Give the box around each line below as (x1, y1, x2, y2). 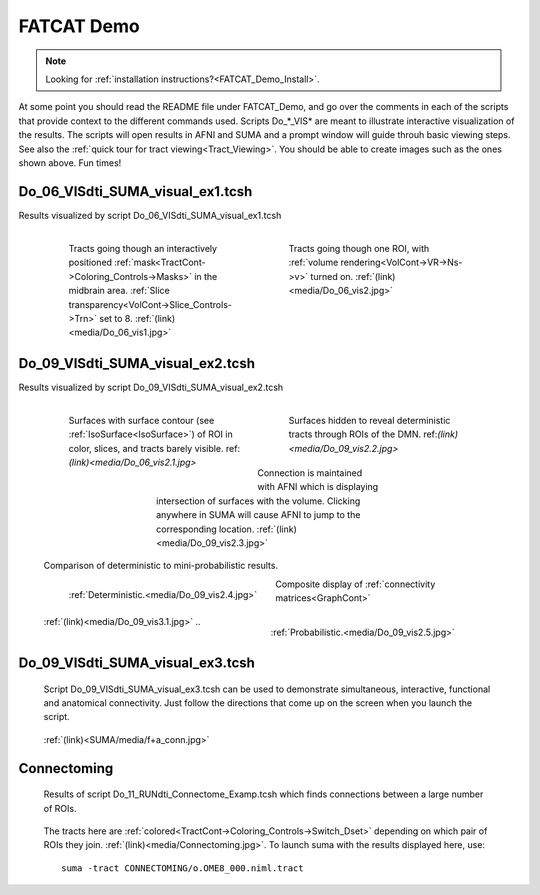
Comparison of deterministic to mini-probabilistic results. (43, 560, 279, 572)
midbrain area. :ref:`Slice (68, 285, 170, 297)
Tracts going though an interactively (68, 242, 218, 254)
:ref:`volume (288, 256, 339, 269)
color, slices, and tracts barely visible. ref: (68, 442, 240, 454)
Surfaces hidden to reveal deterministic (288, 415, 451, 426)
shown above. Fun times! (18, 156, 122, 169)
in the (193, 270, 218, 282)
